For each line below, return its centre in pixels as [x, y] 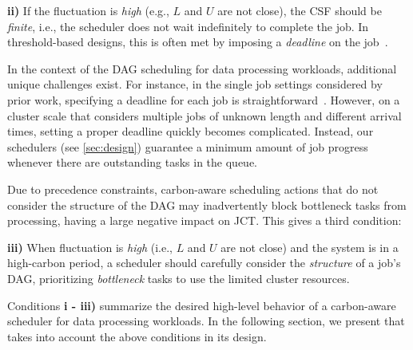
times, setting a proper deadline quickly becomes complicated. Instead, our [191, 131]
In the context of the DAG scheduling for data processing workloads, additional [202, 68]
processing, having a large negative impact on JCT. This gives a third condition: [205, 220]
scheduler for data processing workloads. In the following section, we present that [206, 321]
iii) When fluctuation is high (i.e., [90, 247]
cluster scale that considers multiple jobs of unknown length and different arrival [205, 115]
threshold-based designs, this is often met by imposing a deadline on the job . [198, 42]
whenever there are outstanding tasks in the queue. [133, 162]
